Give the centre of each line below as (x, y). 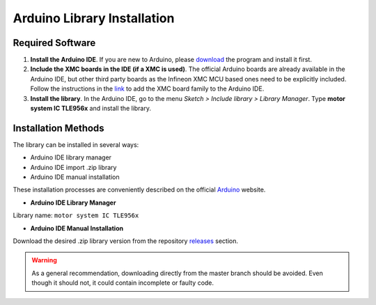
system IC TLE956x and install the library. (91, 109)
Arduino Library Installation (94, 18)
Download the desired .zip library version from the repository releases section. (126, 241)
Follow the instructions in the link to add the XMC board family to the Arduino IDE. (147, 89)
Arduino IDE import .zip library (73, 167)
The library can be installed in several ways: (76, 144)
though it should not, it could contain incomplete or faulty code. (123, 283)
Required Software (54, 43)
